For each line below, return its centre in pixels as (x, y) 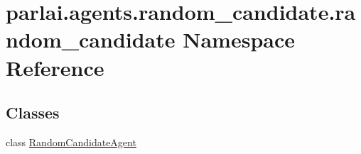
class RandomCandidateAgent (71, 142)
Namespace (239, 39)
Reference (55, 67)
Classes (33, 112)
